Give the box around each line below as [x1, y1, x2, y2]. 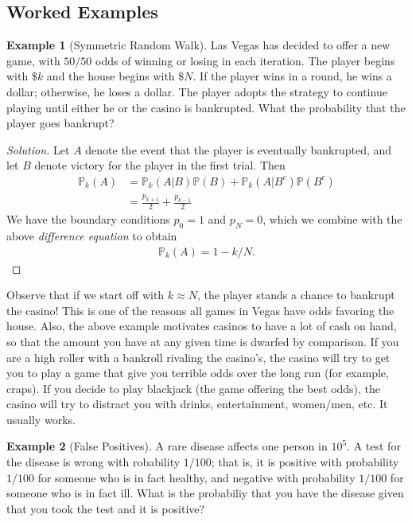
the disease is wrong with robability [6, 454, 181, 470]
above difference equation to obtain [6, 227, 177, 243]
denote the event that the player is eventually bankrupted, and [85, 141, 392, 158]
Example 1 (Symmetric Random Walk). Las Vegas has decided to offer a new [6, 37, 391, 53]
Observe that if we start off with [6, 286, 165, 303]
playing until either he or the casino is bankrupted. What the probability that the [6, 99, 406, 115]
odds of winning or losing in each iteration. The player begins [95, 52, 395, 68]
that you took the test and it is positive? [6, 500, 205, 516]
